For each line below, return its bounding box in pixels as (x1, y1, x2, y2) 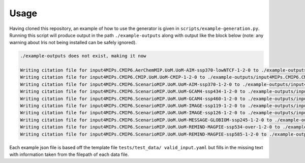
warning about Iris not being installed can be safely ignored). (9, 40, 137, 46)
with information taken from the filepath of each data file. (9, 151, 129, 157)
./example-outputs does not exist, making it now (20, 53, 146, 59)
